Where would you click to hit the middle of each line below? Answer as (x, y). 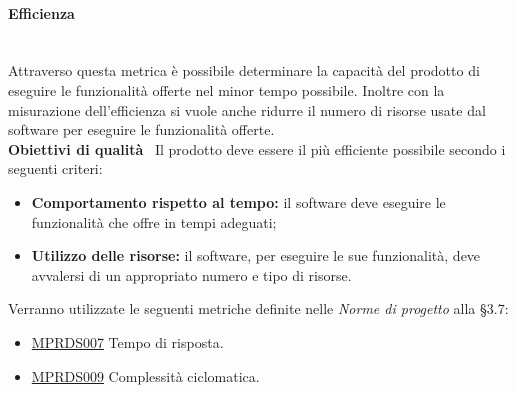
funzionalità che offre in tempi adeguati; (154, 221)
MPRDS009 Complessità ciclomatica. (145, 375)
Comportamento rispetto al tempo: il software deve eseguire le (238, 201)
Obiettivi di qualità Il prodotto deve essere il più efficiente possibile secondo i (257, 148)
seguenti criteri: (55, 168)
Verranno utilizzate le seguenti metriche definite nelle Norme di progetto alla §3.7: (258, 308)
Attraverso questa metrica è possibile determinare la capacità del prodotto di (244, 70)
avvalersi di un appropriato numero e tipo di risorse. (191, 274)
